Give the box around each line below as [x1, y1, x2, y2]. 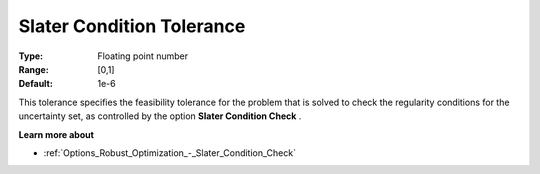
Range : [18, 63, 49, 75]
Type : [18, 50, 44, 62]
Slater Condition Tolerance [18, 15, 246, 37]
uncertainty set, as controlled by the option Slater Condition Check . [18, 110, 302, 122]
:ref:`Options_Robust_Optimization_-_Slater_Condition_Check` [43, 146, 297, 159]
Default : [18, 78, 54, 90]
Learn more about [18, 128, 95, 140]
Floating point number [97, 50, 189, 62]
